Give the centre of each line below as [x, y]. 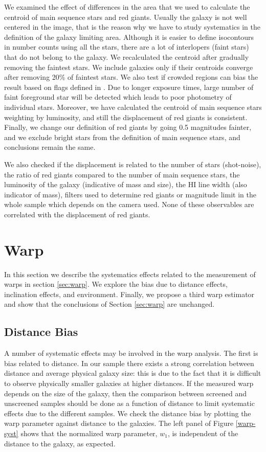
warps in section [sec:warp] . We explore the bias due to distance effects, [116, 284]
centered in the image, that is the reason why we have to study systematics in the [132, 27]
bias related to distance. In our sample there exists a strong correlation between [129, 363]
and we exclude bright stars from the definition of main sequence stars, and [122, 137]
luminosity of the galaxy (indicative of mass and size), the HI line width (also [126, 184]
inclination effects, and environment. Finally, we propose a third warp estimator [129, 294]
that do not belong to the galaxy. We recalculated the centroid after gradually [127, 56]
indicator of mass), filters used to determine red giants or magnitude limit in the [130, 194]
